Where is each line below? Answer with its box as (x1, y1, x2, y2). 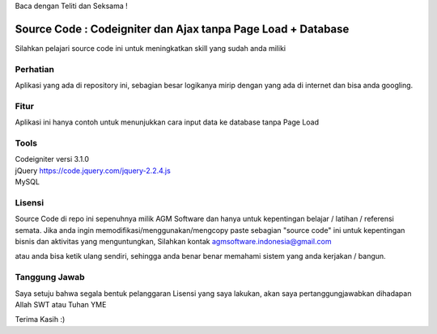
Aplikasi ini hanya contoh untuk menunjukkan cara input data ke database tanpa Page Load (15, 117, 320, 127)
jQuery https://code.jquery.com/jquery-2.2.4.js (15, 166, 172, 175)
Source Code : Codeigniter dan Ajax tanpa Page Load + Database (15, 22, 350, 36)
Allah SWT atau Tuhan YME (15, 299, 107, 309)
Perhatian (15, 63, 54, 74)
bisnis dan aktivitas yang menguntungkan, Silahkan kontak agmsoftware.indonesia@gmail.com (15, 237, 332, 247)
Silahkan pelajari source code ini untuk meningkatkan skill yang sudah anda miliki (15, 43, 286, 53)
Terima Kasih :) (15, 315, 66, 324)
